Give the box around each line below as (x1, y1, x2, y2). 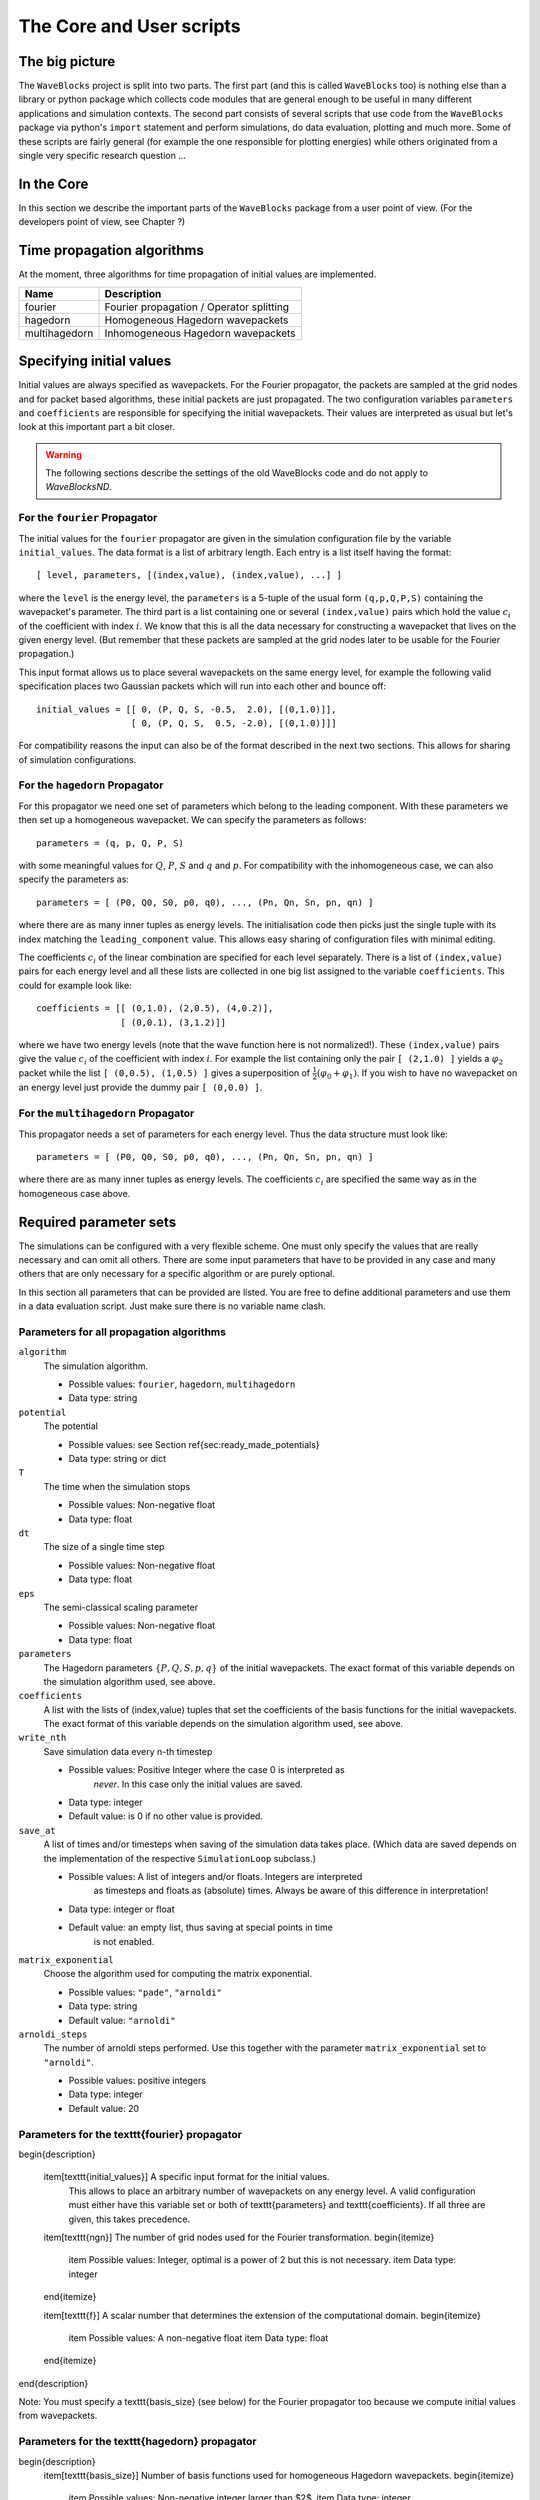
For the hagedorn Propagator (18, 778, 164, 792)
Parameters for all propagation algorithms (18, 1325, 227, 1339)
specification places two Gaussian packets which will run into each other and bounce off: (18, 680, 387, 692)
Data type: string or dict (68, 1453, 167, 1465)
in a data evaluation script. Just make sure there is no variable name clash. (18, 1300, 327, 1312)
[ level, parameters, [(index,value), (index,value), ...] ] (36, 570, 342, 581)
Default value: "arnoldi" (68, 2014, 176, 2026)
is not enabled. (93, 1935, 155, 1947)
